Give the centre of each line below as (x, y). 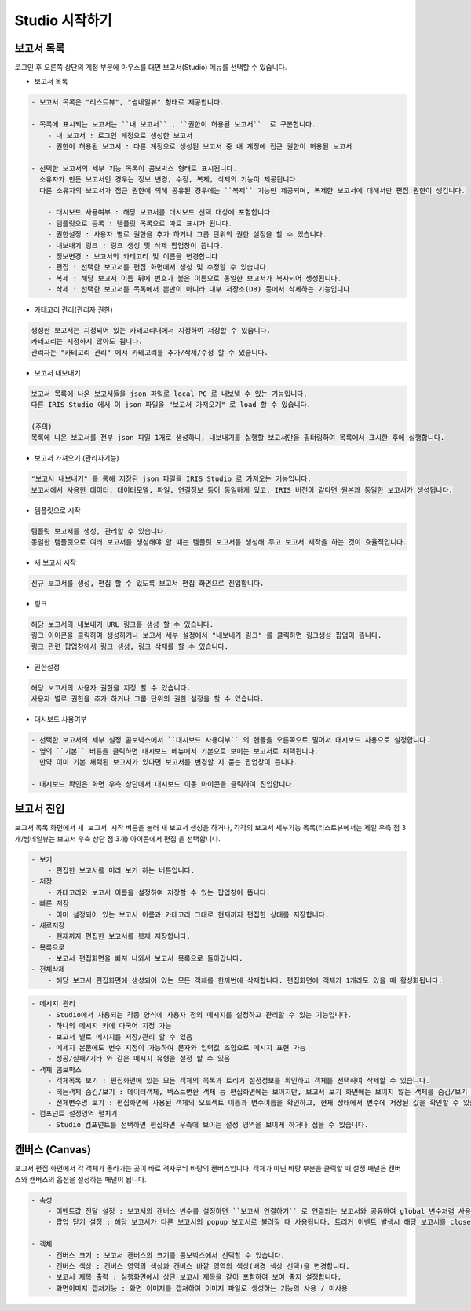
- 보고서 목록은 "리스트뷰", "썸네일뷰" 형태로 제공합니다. (128, 103)
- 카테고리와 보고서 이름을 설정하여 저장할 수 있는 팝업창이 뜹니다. (159, 892)
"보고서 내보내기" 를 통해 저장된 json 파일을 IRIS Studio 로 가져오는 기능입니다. (171, 479)
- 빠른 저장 (50, 904)
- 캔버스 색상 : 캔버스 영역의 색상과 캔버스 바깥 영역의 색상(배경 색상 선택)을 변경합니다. (199, 1266)
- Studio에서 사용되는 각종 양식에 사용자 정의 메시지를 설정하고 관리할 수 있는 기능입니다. (200, 1014)
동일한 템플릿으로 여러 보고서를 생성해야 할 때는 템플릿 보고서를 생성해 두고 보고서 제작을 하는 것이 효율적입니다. (219, 542)
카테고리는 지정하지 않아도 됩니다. (87, 341)
